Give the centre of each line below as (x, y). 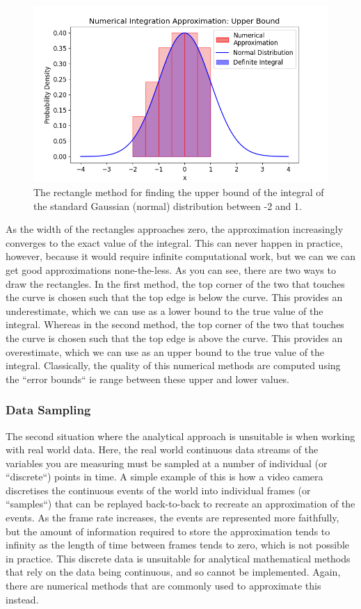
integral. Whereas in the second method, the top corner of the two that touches (175, 324)
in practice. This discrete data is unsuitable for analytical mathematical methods (178, 558)
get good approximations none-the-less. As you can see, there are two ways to (171, 269)
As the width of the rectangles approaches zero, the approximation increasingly (175, 229)
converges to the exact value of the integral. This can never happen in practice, (174, 242)
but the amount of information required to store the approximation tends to (168, 531)
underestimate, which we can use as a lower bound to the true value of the (165, 310)
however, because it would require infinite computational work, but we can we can (181, 256)
